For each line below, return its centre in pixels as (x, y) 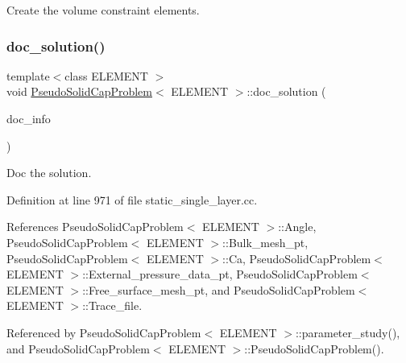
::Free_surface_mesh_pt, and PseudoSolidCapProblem (219, 289)
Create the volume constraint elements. (103, 10)
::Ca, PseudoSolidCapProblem (297, 258)
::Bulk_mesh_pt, (265, 242)
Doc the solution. (49, 173)
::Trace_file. (112, 305)
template (28, 75)
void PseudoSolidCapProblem (79, 91)
